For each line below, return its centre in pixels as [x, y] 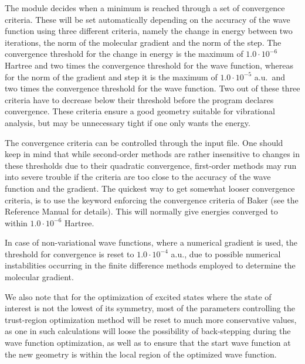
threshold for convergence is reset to [70, 254]
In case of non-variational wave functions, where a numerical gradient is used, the [151, 242]
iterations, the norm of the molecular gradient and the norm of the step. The [143, 42]
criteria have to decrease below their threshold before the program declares [139, 99]
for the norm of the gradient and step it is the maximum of [111, 76]
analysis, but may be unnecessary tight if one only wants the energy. [128, 122]
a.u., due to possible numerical [226, 254]
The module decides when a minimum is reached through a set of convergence [145, 8]
